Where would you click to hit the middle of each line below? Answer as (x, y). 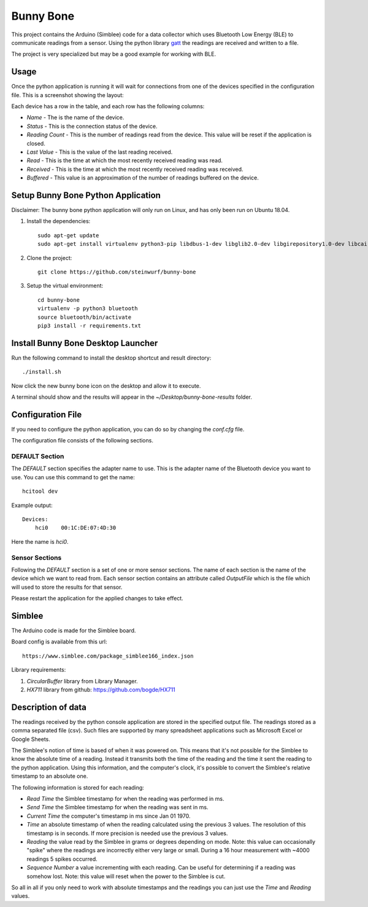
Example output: (32, 505)
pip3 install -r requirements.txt (89, 325)
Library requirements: (39, 670)
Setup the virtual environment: (65, 286)
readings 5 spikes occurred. (62, 859)
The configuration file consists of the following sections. (82, 441)
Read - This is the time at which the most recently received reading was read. (125, 160)
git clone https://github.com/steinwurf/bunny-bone (117, 272)
